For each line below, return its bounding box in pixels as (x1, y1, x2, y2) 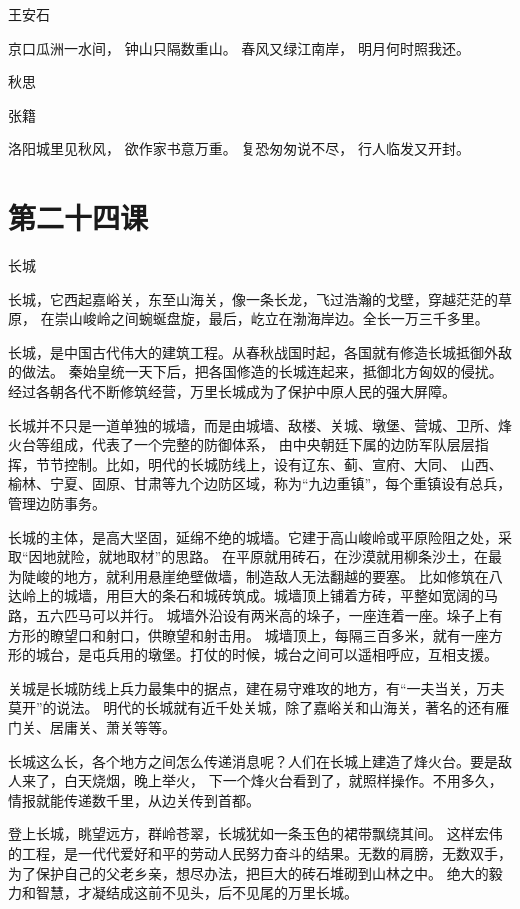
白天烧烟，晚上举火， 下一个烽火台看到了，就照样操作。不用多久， (63, 770, 503, 791)
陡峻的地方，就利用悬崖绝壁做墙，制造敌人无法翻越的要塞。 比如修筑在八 (21, 565, 503, 586)
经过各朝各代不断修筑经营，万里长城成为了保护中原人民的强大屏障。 (8, 381, 456, 402)
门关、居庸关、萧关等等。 (8, 716, 176, 737)
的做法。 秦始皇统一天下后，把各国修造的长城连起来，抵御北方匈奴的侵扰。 (8, 361, 503, 382)
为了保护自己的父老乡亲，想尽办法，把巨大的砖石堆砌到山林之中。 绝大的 (8, 862, 489, 883)
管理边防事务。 (8, 493, 106, 514)
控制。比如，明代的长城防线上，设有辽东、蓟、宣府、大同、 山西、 (63, 453, 503, 474)
